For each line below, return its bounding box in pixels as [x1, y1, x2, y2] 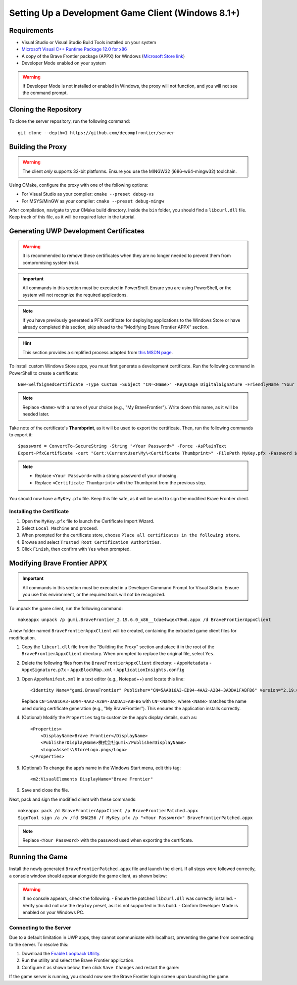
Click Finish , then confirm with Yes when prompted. [21, 546, 131, 552]
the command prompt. [22, 90, 68, 96]
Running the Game [9, 853, 68, 861]
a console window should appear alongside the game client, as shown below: [9, 873, 167, 879]
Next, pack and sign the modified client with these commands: [9, 796, 137, 802]
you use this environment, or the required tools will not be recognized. [22, 592, 166, 598]
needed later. [22, 411, 49, 417]
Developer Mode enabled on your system [21, 60, 106, 66]
